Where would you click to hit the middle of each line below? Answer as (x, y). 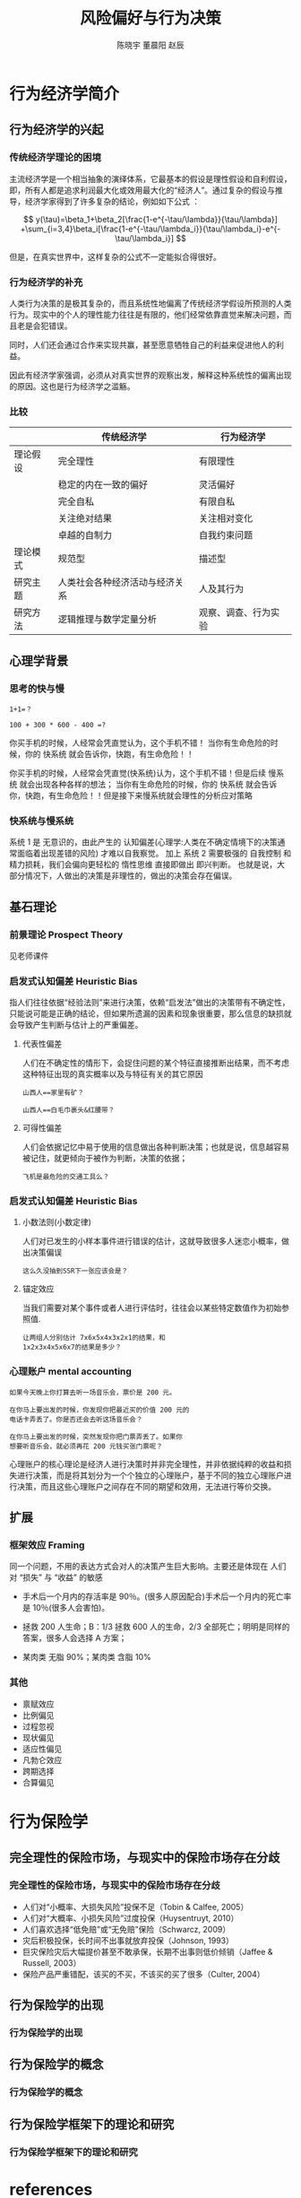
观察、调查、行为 (235, 612)
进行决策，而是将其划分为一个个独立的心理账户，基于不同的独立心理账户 (150, 1475)
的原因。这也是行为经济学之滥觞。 (72, 386)
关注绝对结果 (85, 518)
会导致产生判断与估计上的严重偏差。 (76, 1025)
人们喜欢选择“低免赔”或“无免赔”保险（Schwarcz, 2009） (126, 1929)
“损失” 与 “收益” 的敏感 (61, 1577)
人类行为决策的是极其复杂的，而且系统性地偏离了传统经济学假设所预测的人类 (150, 303)
